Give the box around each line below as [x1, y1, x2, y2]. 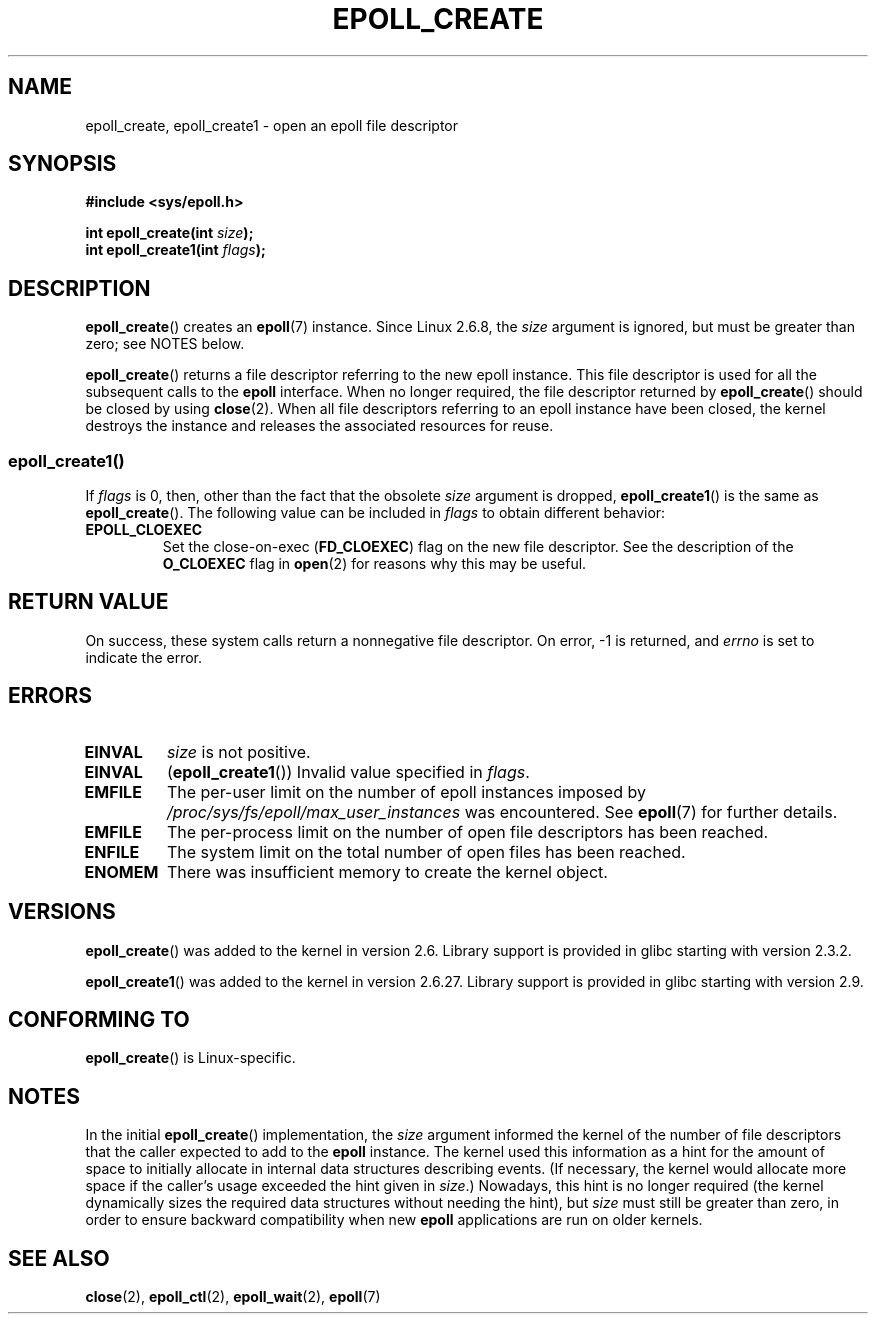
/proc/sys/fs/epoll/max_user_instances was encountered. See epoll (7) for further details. [166, 801, 838, 822]
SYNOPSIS [8, 151, 117, 177]
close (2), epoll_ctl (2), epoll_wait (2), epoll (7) [85, 1288, 381, 1306]
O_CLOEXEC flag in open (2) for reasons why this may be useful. [162, 555, 587, 573]
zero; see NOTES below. [85, 335, 245, 353]
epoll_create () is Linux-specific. [85, 1049, 296, 1067]
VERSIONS [8, 899, 116, 925]
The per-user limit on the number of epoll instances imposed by [166, 781, 646, 802]
